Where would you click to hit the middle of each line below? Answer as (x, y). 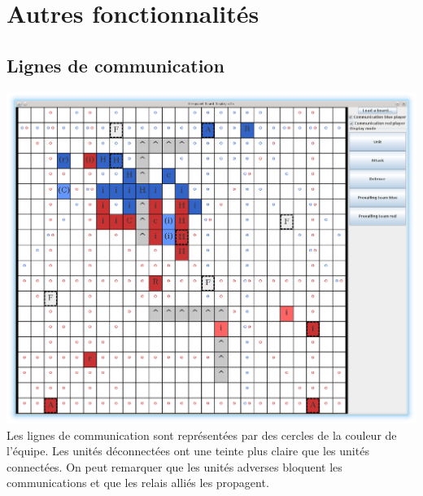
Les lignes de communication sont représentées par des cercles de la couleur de (202, 435)
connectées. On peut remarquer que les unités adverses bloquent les (174, 466)
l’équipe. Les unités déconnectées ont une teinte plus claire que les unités (188, 451)
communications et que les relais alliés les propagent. (138, 483)
